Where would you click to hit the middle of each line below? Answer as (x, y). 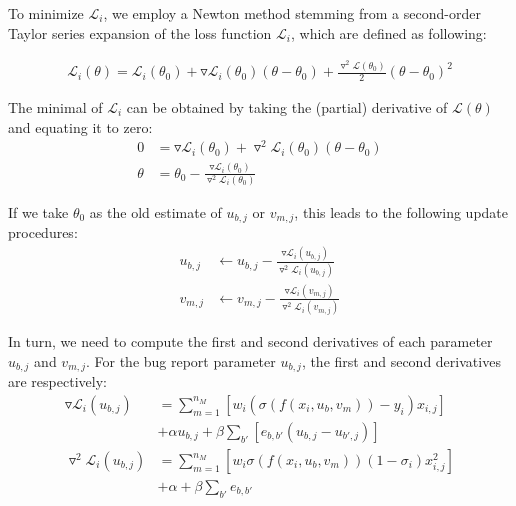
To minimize (46, 13)
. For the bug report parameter (180, 360)
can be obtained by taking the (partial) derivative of (287, 106)
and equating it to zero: (80, 126)
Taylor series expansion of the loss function (140, 32)
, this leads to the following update (401, 211)
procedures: (43, 232)
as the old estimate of (155, 211)
